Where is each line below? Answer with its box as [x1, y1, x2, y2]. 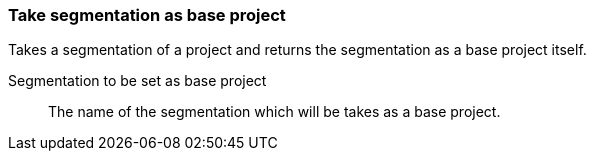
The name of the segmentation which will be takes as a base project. [48, 103, 501, 121]
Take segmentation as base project [8, 5, 286, 25]
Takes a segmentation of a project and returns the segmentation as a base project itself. [8, 41, 587, 59]
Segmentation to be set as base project [8, 72, 267, 90]
